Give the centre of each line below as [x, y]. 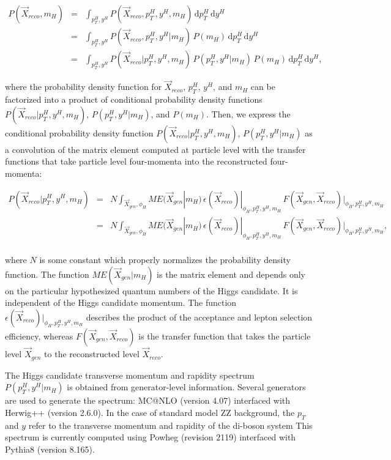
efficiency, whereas [39, 336]
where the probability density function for [84, 87]
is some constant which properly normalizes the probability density [165, 260]
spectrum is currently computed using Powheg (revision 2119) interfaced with [151, 437]
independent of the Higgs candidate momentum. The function [121, 302]
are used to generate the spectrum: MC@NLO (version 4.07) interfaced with [148, 400]
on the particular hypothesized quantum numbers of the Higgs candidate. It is [151, 290]
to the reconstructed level [92, 354]
